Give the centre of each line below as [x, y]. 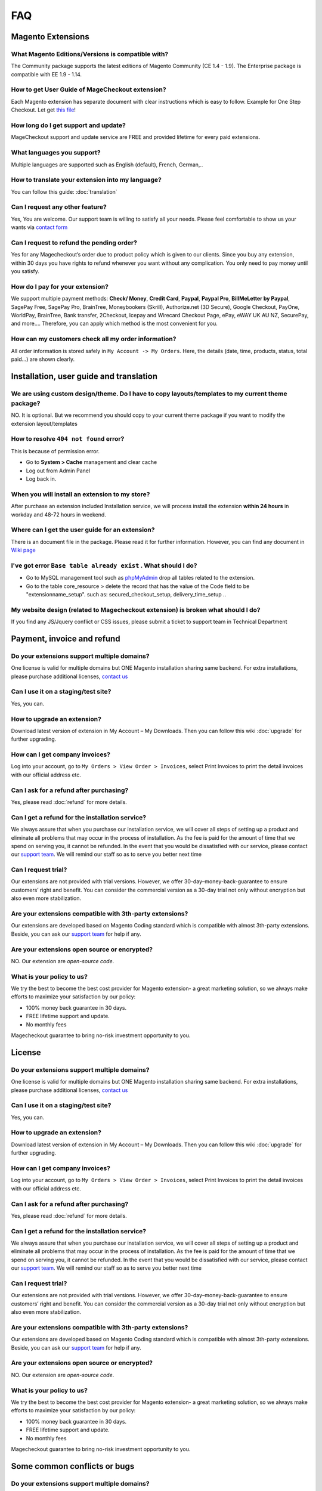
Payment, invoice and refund [66, 638]
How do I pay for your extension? [60, 286]
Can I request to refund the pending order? [74, 243]
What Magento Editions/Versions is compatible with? [90, 54]
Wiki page [23, 550]
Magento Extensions [50, 37]
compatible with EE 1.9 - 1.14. [47, 74]
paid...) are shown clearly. [43, 359]
